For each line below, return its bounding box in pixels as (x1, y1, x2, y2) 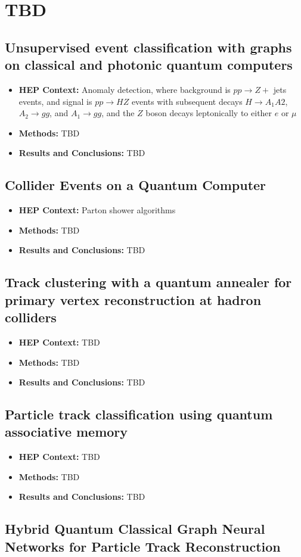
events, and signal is (18, 95, 92, 107)
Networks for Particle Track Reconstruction (5, 537, 281, 555)
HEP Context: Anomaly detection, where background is (18, 83, 231, 95)
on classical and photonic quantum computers (5, 55, 293, 74)
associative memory (5, 422, 128, 441)
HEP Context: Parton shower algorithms (18, 204, 176, 216)
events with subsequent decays (131, 95, 243, 107)
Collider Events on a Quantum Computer (5, 176, 266, 194)
